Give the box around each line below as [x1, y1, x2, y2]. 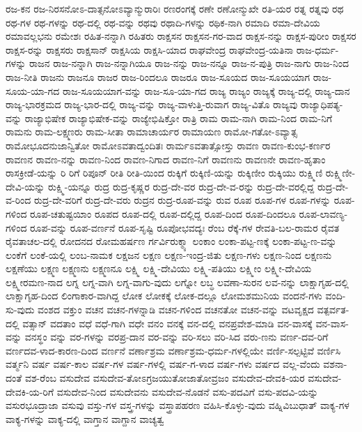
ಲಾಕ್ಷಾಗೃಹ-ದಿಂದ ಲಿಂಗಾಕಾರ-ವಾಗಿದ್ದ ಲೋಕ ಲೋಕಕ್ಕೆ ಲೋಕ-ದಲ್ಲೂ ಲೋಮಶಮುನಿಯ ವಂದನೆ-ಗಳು [6, 288, 322, 303]
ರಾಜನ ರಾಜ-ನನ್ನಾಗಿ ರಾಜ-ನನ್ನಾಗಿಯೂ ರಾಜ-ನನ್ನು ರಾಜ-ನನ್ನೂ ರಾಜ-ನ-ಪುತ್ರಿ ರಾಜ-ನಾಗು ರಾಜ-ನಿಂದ [29, 56, 349, 70]
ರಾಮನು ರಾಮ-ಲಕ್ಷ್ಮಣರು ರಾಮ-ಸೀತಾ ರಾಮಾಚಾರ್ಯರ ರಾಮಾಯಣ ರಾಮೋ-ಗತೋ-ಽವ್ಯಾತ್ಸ [6, 124, 297, 139]
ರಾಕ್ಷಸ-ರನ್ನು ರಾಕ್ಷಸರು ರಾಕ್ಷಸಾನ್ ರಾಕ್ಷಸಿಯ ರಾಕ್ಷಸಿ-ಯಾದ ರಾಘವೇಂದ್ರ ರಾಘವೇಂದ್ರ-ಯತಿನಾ [6, 42, 294, 57]
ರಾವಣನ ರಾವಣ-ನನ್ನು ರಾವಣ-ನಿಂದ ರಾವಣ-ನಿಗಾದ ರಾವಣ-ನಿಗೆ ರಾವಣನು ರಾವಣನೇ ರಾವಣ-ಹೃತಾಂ [6, 151, 326, 166]
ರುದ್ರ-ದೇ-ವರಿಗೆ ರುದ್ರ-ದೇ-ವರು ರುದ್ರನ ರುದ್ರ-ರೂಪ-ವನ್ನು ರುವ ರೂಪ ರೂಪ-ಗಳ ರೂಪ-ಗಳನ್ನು [33, 193, 331, 207]
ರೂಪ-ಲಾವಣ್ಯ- [299, 206, 348, 221]
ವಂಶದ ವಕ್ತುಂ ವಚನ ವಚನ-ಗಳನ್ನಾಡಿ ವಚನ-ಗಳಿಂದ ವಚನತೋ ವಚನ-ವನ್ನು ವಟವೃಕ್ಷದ [38, 302, 314, 317]
